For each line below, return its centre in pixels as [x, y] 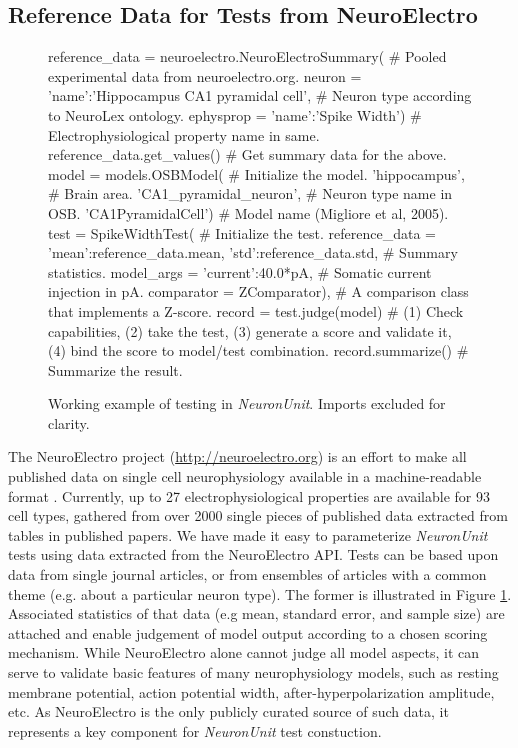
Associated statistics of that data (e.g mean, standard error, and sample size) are [256, 613]
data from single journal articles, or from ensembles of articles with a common [247, 574]
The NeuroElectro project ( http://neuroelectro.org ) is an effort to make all [237, 456]
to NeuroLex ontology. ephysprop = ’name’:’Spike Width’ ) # [235, 114]
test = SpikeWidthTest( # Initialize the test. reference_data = [242, 232]
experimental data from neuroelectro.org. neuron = [205, 75]
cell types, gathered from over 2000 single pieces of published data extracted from [258, 515]
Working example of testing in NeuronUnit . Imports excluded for [247, 403]
